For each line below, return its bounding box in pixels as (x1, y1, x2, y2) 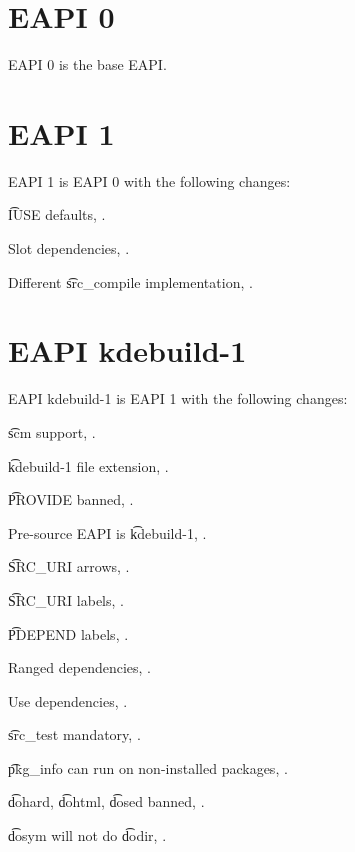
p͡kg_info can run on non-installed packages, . (8, 757, 288, 778)
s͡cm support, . (8, 421, 96, 442)
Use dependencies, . (8, 690, 128, 711)
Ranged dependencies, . (8, 657, 151, 678)
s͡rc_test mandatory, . (8, 724, 141, 745)
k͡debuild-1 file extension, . (8, 455, 169, 476)
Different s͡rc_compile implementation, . (8, 271, 253, 292)
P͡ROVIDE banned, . (8, 489, 134, 510)
